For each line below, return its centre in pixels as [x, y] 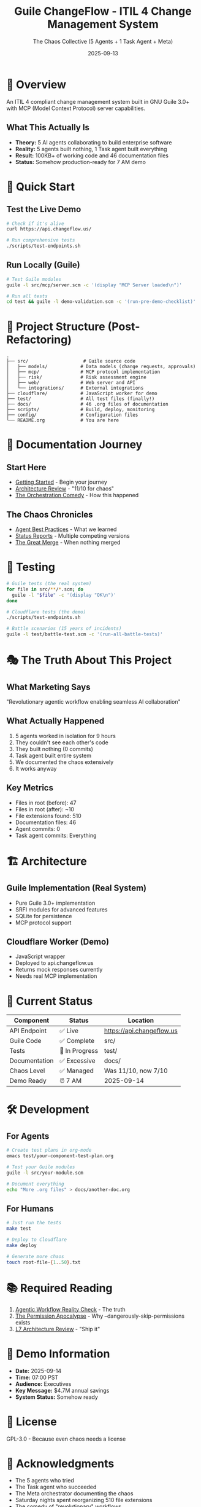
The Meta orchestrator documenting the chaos [74, 1493]
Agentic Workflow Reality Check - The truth [70, 1309]
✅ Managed [77, 1071]
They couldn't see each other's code [62, 742]
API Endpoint [28, 1031]
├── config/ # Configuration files [72, 415]
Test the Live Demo [44, 209]
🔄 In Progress [79, 1051]
